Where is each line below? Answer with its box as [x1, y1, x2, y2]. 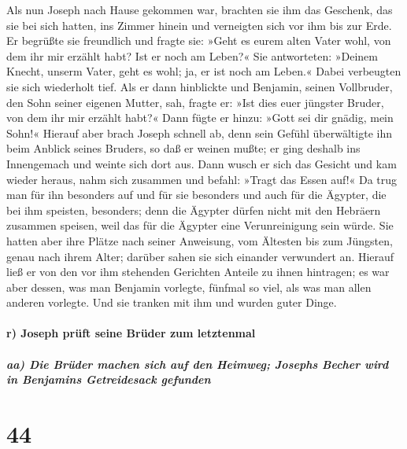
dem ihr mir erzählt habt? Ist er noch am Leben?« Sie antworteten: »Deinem [6, 47, 378, 64]
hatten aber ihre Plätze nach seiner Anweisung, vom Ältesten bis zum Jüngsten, [6, 232, 393, 248]
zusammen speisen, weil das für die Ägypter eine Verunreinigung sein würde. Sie [6, 217, 394, 234]
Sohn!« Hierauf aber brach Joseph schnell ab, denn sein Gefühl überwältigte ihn [6, 124, 392, 141]
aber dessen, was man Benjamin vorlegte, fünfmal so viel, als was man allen [6, 278, 372, 295]
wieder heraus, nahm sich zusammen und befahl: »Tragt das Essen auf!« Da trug [6, 171, 398, 187]
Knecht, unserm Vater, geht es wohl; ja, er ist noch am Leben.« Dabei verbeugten [6, 63, 401, 79]
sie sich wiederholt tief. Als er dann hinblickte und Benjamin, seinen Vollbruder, [6, 78, 393, 94]
